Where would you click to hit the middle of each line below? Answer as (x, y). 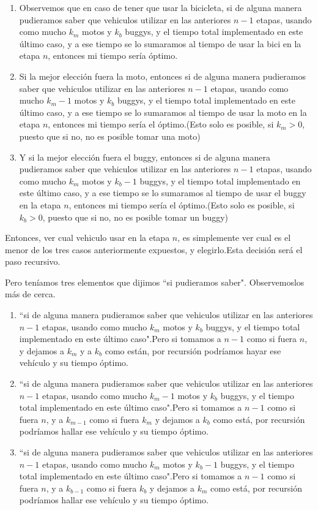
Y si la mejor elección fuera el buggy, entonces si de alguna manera (145, 157)
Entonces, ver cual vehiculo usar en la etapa (87, 238)
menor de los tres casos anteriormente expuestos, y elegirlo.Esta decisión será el (154, 249)
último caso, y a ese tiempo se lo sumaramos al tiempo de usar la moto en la (163, 112)
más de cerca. (30, 294)
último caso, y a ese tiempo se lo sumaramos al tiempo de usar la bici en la (160, 43)
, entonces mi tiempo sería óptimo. (113, 55)
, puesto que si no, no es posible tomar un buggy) (135, 217)
